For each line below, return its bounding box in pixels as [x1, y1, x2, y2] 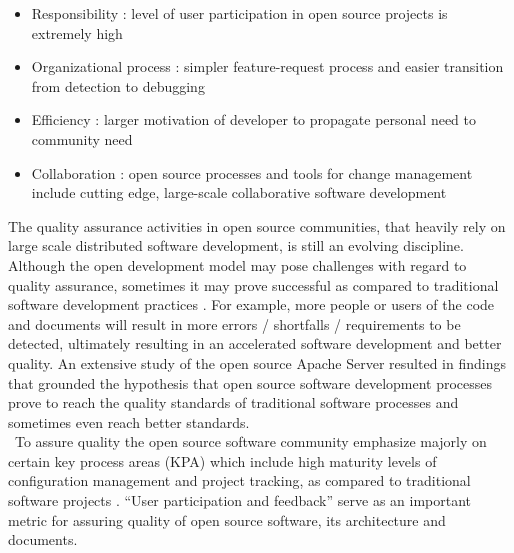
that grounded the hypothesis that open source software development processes [8, 372, 493, 393]
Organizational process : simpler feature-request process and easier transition [31, 56, 504, 77]
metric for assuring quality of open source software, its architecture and [8, 509, 446, 530]
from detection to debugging [31, 75, 205, 96]
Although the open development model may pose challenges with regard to [8, 254, 467, 275]
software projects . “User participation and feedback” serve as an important [8, 490, 472, 511]
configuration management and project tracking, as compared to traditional [8, 470, 471, 491]
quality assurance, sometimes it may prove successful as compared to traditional [8, 274, 499, 295]
